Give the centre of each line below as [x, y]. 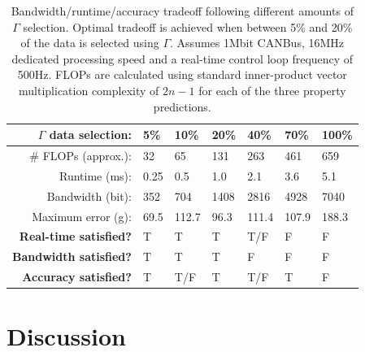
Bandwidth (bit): [89, 196]
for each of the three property [272, 90]
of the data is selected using [90, 43]
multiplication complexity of [89, 90]
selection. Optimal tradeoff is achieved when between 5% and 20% [188, 26]
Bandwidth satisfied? [72, 256]
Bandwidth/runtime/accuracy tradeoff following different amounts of [182, 11]
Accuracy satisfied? [77, 277]
